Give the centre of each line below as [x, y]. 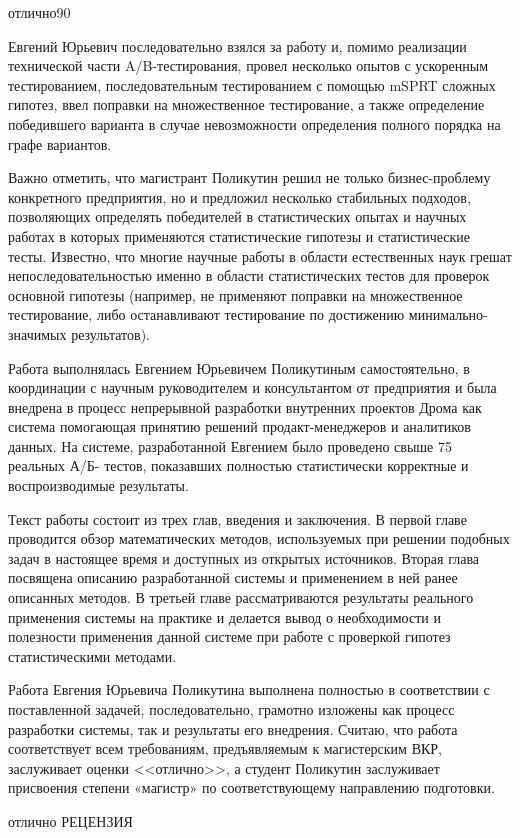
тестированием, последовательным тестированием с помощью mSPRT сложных [252, 84]
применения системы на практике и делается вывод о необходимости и [224, 616]
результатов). [111, 333]
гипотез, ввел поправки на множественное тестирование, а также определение [246, 104]
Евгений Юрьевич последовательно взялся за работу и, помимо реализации [237, 45]
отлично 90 [39, 12]
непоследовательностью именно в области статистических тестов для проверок [249, 275]
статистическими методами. [92, 655]
